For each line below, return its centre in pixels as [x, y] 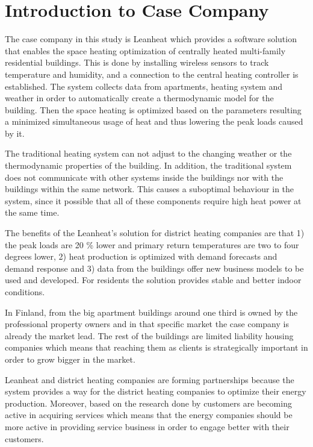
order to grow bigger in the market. [70, 359]
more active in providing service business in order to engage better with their [147, 426]
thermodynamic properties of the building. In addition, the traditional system [148, 165]
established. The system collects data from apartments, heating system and [144, 86]
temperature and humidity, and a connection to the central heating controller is [152, 74]
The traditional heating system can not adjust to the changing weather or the [148, 153]
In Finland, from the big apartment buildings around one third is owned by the [151, 312]
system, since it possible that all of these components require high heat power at [153, 200]
